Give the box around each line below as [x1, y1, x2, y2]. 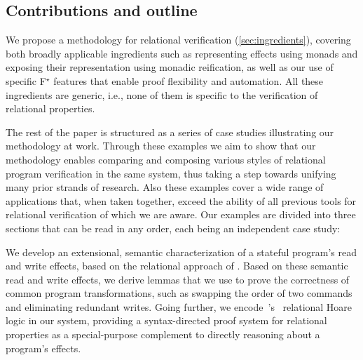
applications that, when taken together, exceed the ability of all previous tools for [6, 193, 357, 208]
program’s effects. [6, 340, 81, 355]
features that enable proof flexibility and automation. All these [53, 73, 324, 88]
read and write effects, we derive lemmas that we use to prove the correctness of [6, 272, 350, 286]
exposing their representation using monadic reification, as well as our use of [6, 60, 334, 74]
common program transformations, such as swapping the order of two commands [6, 286, 352, 300]
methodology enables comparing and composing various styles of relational [6, 152, 326, 166]
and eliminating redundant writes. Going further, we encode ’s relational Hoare [6, 299, 352, 314]
